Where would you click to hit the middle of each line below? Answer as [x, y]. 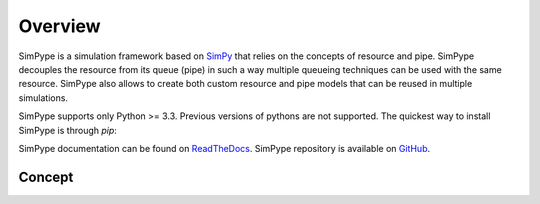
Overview [59, 26]
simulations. [43, 97]
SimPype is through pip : [67, 130]
